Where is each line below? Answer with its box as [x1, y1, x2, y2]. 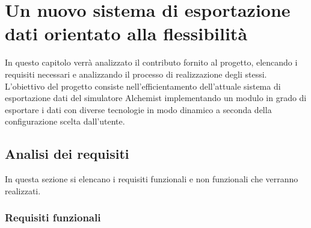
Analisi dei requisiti [5, 144, 129, 163]
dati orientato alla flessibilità [5, 21, 248, 46]
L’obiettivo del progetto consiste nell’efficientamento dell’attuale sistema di [5, 79, 281, 92]
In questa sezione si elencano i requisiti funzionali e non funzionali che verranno [5, 173, 298, 185]
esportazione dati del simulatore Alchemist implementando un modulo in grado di [5, 91, 307, 104]
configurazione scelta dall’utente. [5, 115, 125, 128]
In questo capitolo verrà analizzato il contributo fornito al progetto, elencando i [5, 56, 298, 69]
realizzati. [5, 184, 41, 197]
